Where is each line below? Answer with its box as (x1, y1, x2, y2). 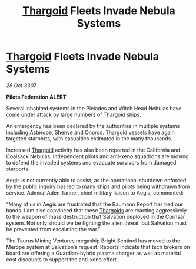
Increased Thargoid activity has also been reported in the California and (6, 146, 181, 153)
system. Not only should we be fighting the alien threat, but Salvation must (6, 219, 187, 227)
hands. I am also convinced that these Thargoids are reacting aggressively (6, 206, 187, 214)
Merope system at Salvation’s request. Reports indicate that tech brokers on (6, 243, 190, 250)
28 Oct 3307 (6, 81, 37, 89)
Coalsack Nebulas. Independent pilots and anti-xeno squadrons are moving (6, 152, 190, 160)
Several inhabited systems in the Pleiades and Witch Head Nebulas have (6, 104, 182, 111)
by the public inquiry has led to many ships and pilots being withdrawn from (6, 183, 190, 190)
